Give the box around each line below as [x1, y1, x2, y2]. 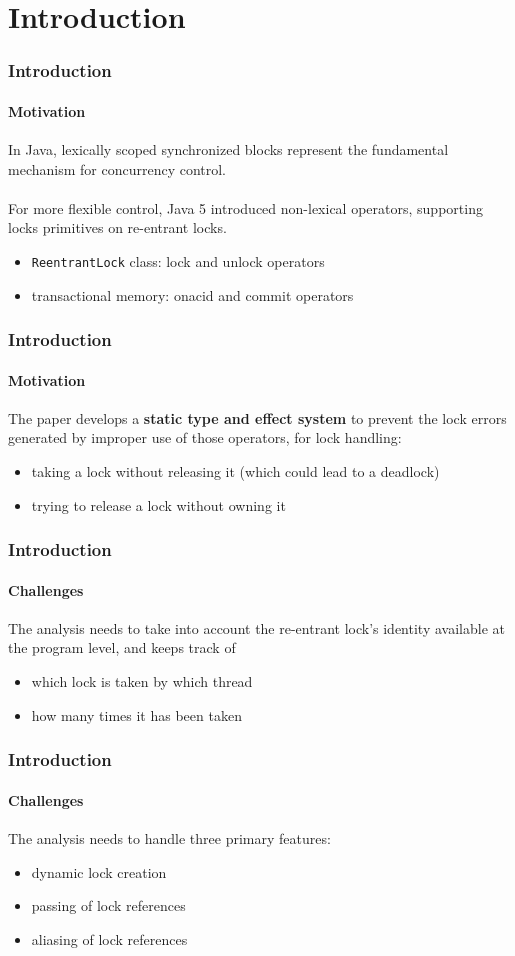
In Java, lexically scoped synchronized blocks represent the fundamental [8, 139, 449, 160]
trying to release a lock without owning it [31, 494, 286, 515]
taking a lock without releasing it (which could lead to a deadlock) [31, 461, 440, 482]
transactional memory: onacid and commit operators [31, 284, 354, 305]
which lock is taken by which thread [31, 671, 253, 692]
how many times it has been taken [31, 704, 242, 725]
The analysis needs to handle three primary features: [8, 827, 331, 848]
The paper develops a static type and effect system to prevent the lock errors [8, 407, 507, 428]
